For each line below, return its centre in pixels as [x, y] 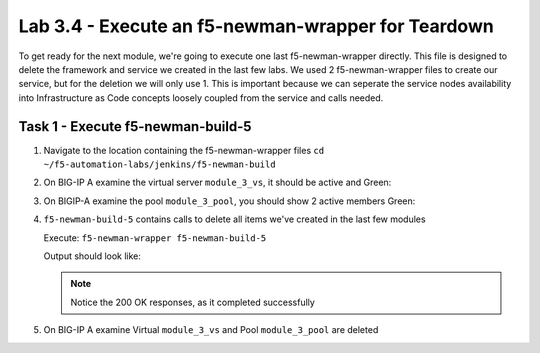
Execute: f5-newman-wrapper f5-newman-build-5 [155, 237]
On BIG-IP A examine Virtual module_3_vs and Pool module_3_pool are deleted [211, 330]
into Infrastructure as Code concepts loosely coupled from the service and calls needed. [201, 97]
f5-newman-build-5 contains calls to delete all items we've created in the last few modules [234, 219]
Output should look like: [92, 256]
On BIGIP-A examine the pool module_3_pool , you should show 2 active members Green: [229, 201]
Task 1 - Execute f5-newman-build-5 [135, 126]
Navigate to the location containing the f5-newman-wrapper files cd [184, 150]
